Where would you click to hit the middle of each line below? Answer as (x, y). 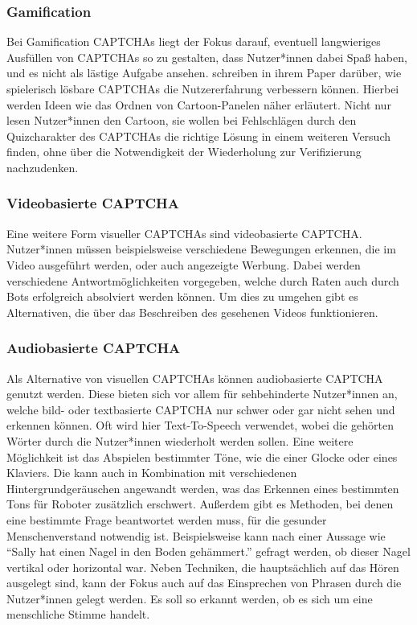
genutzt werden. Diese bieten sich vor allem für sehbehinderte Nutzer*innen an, (202, 394)
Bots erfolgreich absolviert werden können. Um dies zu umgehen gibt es (182, 296)
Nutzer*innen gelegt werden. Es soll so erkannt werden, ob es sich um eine (190, 598)
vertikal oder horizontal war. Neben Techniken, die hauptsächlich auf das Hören (203, 567)
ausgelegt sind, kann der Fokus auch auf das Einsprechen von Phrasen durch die (204, 583)
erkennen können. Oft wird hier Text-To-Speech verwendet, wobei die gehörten (200, 425)
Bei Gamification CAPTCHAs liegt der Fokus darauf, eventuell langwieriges (194, 41)
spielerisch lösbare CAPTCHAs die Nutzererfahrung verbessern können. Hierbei (203, 88)
